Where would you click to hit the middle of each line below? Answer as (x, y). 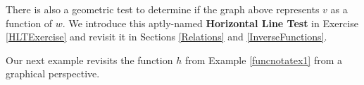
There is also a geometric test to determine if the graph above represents (163, 9)
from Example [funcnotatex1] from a (264, 60)
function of (29, 23)
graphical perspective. (53, 74)
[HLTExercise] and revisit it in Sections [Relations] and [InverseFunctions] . (167, 37)
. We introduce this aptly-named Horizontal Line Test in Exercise (210, 23)
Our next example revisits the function (89, 60)
